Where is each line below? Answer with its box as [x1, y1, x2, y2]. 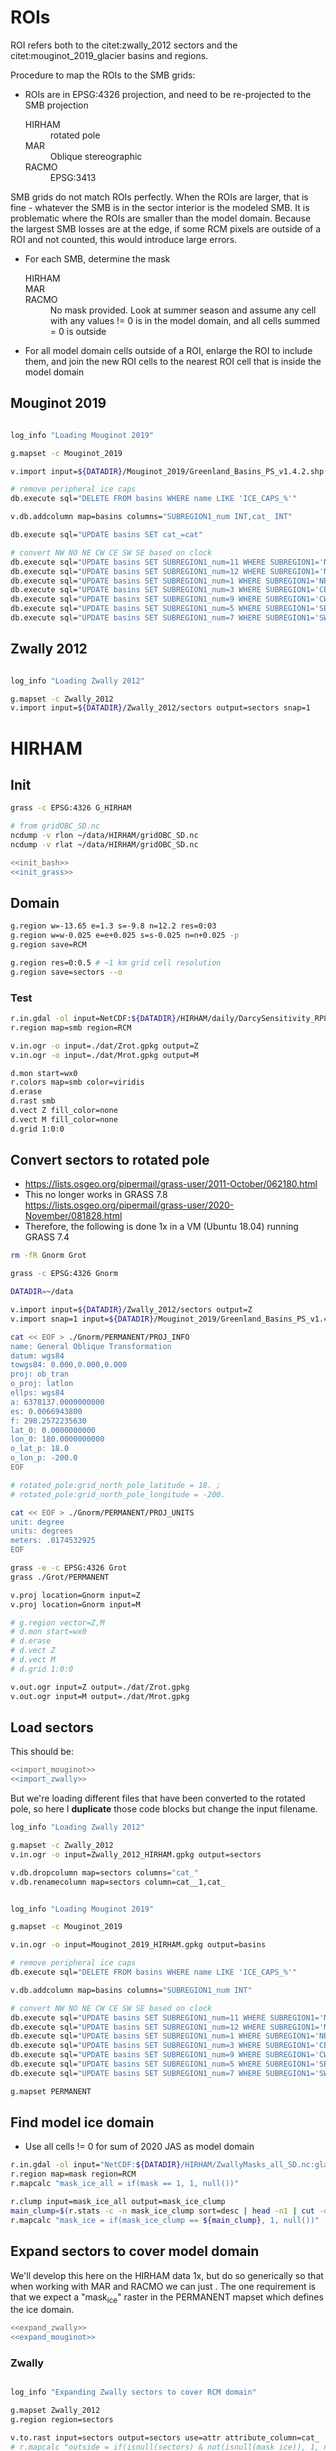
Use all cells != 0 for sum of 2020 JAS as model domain [24, 2141, 255, 2153]
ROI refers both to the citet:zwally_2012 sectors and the [10, 39, 238, 51]
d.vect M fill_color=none [10, 1114, 118, 1125]
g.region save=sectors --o [10, 967, 123, 977]
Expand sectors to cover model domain [10, 2243, 260, 2260]
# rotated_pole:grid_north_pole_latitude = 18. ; [10, 1480, 222, 1490]
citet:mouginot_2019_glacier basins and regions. [10, 49, 209, 61]
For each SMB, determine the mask [24, 252, 171, 265]
